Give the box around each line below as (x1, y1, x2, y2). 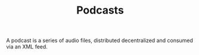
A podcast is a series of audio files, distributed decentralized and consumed (6, 37, 194, 44)
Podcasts (76, 4, 124, 17)
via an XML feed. (6, 43, 48, 50)
